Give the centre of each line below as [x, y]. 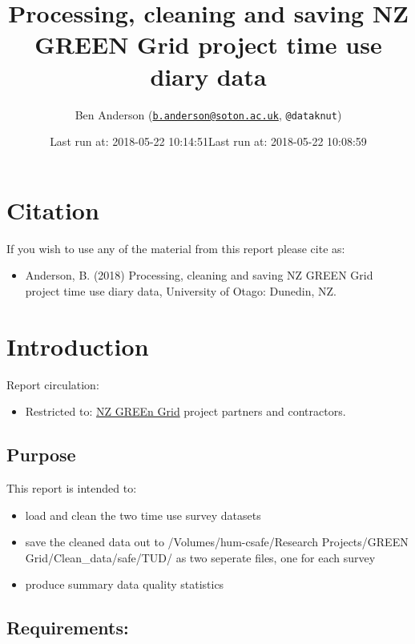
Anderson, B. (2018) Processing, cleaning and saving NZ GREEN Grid [199, 275]
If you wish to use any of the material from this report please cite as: [176, 248]
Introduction [78, 346]
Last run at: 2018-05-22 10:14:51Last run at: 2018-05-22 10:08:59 [208, 141]
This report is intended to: [72, 487]
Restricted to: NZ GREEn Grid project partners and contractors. [185, 411]
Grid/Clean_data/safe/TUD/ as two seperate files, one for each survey [200, 557]
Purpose [41, 455]
